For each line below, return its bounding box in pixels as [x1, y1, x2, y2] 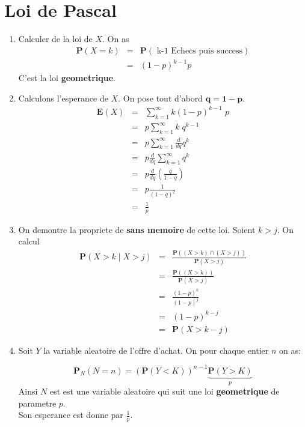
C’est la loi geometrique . [18, 71, 116, 84]
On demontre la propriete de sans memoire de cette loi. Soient [18, 223, 256, 235]
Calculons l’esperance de [18, 91, 108, 104]
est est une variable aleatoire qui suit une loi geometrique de [49, 385, 280, 398]
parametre [18, 396, 57, 409]
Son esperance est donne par [18, 408, 123, 421]
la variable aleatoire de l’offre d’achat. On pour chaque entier [43, 344, 269, 356]
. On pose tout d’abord [118, 91, 203, 104]
